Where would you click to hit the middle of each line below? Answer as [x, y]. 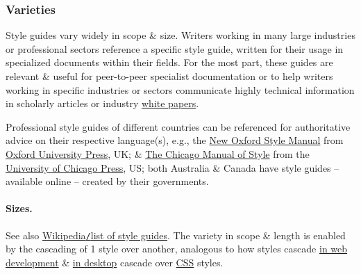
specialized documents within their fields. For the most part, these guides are [169, 62]
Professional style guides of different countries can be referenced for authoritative [178, 126]
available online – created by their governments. [107, 181]
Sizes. [19, 208]
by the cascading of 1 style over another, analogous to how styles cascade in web [177, 249]
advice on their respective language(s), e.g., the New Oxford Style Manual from [175, 140]
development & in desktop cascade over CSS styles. [115, 262]
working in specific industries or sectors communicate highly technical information [180, 89]
